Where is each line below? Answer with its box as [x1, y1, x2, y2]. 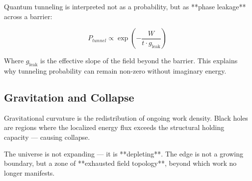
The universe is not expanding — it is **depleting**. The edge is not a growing [4, 148, 244, 158]
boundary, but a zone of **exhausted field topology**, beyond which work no [4, 158, 237, 168]
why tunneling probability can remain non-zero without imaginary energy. [4, 65, 227, 76]
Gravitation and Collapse [4, 89, 134, 104]
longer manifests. [4, 167, 55, 178]
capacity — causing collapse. [4, 131, 90, 142]
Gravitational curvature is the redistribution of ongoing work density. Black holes [4, 112, 248, 123]
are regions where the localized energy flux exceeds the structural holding [4, 122, 225, 132]
